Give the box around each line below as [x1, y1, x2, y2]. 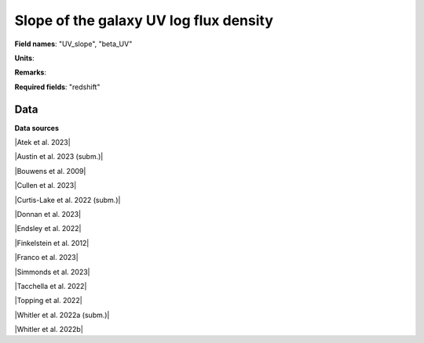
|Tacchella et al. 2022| [14, 281, 87, 291]
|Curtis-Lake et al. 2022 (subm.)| [14, 195, 121, 204]
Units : [14, 53, 35, 63]
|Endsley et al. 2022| [14, 224, 82, 233]
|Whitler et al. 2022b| [14, 325, 84, 334]
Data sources [14, 123, 59, 132]
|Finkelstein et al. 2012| [14, 238, 90, 247]
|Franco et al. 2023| [14, 253, 79, 262]
